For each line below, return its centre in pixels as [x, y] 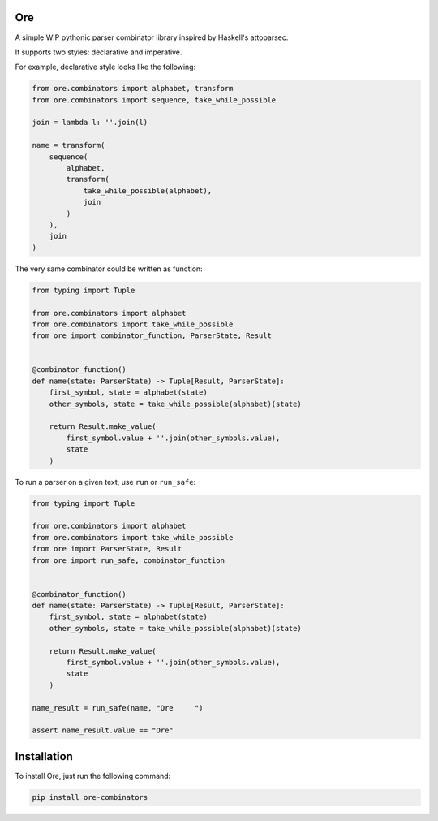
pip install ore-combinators [90, 797]
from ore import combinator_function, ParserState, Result [152, 336]
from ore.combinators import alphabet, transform [133, 89]
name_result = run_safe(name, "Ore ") [118, 708]
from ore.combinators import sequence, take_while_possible [154, 100]
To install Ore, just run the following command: [93, 776]
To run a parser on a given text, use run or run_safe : [105, 482]
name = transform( [69, 145]
